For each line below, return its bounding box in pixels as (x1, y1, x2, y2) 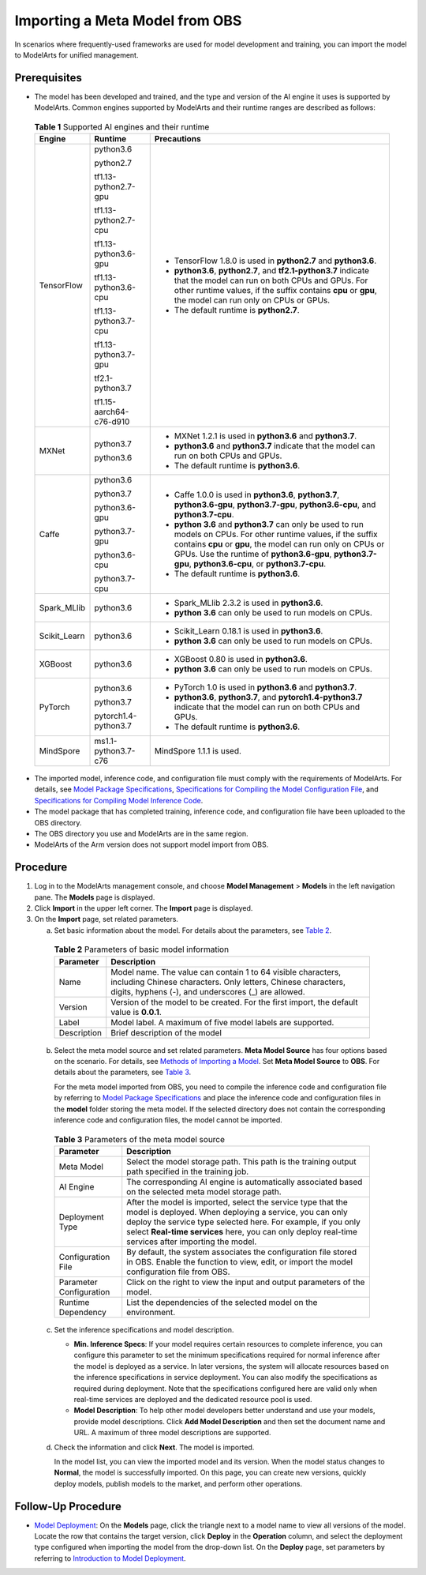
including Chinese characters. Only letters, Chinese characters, (110, 976, 346, 987)
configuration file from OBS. (126, 1266, 230, 1277)
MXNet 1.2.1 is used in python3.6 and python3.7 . (174, 430, 357, 442)
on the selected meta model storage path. (126, 1186, 282, 1197)
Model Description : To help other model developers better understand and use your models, (73, 1406, 376, 1415)
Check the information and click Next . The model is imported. (54, 1442, 255, 1452)
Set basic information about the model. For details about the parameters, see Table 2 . (54, 925, 332, 935)
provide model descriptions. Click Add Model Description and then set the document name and (73, 1416, 386, 1426)
